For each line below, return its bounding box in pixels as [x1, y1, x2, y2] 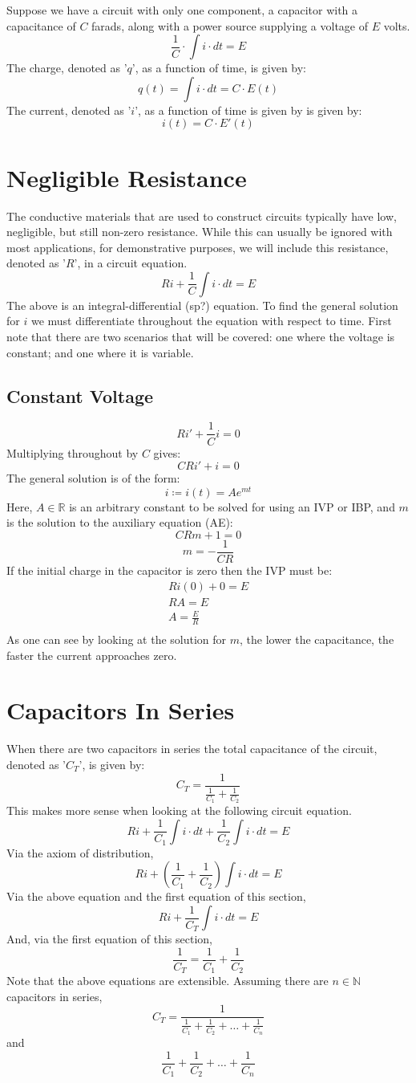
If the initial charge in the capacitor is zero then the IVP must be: [6, 562, 333, 579]
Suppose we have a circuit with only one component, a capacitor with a [6, 2, 358, 18]
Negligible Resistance [6, 161, 247, 193]
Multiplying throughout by [6, 444, 139, 461]
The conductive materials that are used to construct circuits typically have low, [6, 207, 397, 224]
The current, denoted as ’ [6, 101, 131, 118]
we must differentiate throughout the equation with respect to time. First [30, 312, 392, 329]
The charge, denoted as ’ [6, 59, 127, 76]
